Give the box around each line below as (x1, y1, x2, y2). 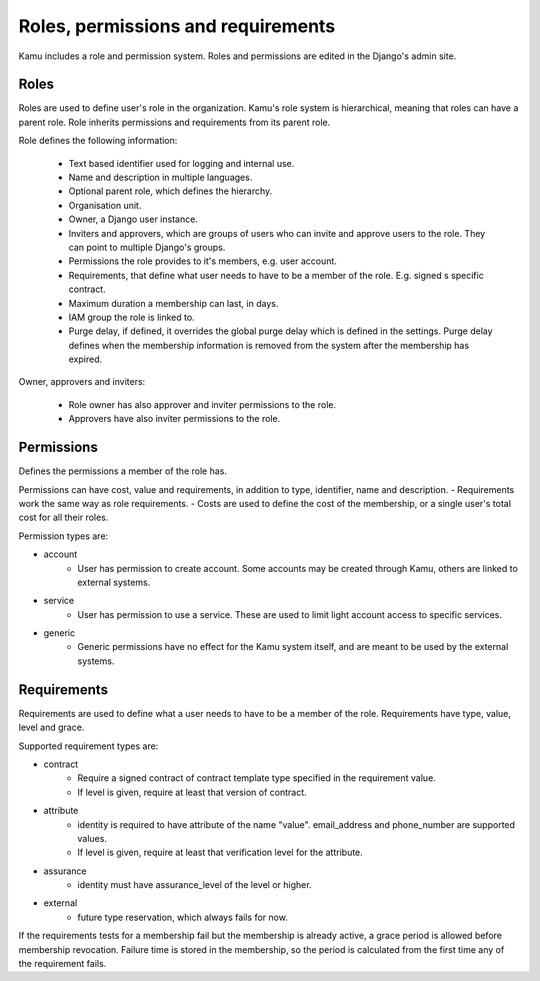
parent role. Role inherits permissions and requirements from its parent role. (18, 116, 331, 128)
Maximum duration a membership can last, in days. (68, 297, 279, 309)
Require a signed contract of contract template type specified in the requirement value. (77, 772, 437, 784)
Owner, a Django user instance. (68, 213, 199, 225)
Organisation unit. (68, 199, 142, 211)
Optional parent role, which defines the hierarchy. (68, 185, 273, 197)
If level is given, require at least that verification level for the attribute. (77, 846, 364, 859)
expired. (68, 353, 103, 365)
